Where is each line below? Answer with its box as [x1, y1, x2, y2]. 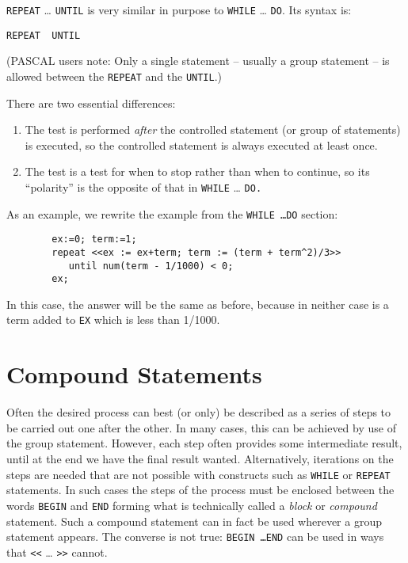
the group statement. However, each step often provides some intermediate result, [6, 435, 402, 451]
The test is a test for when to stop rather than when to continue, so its [25, 163, 370, 180]
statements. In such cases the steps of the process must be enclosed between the [6, 481, 395, 498]
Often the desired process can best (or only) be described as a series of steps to [6, 404, 391, 420]
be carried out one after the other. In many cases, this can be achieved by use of [6, 419, 396, 436]
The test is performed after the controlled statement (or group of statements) [25, 121, 401, 138]
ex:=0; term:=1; [51, 234, 137, 245]
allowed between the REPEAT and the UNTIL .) [6, 67, 223, 84]
